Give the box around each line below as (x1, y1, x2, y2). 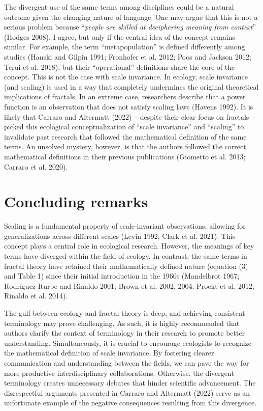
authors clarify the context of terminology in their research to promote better (4, 327, 245, 338)
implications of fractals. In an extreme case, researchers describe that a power (4, 91, 246, 102)
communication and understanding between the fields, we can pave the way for (4, 357, 249, 368)
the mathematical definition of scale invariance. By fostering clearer (4, 347, 214, 358)
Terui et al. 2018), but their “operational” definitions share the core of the (4, 61, 235, 72)
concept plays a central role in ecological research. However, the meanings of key (4, 240, 254, 251)
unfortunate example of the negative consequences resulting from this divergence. (4, 397, 257, 408)
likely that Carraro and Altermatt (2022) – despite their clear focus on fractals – (4, 111, 255, 122)
